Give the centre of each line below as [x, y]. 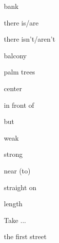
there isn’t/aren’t [30, 39]
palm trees [20, 72]
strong [13, 154]
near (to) [17, 170]
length [13, 204]
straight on [20, 187]
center [13, 88]
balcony [15, 55]
